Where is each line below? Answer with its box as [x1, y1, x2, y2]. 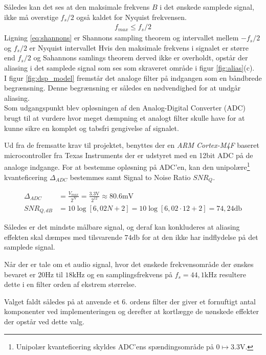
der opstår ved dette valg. [4, 316, 84, 326]
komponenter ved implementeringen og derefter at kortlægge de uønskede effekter [4, 306, 259, 317]
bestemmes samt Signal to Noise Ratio [70, 171, 191, 182]
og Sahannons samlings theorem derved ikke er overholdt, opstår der [33, 52, 248, 63]
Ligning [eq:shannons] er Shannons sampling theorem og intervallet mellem [4, 32, 239, 43]
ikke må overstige [4, 11, 58, 22]
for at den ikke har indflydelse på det [142, 231, 258, 242]
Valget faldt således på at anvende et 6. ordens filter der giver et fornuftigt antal [4, 296, 256, 306]
